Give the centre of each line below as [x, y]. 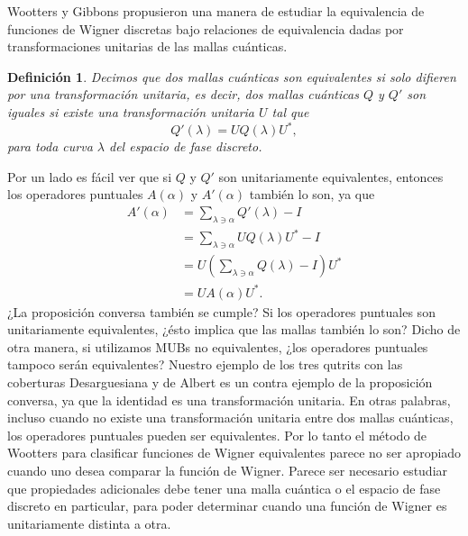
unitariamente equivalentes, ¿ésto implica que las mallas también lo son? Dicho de [234, 329]
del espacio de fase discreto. [186, 146]
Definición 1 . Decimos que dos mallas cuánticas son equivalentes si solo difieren [232, 76]
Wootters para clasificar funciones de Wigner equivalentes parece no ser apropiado [234, 453]
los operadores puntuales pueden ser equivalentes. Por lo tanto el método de [217, 435]
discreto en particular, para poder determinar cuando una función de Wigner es [227, 506]
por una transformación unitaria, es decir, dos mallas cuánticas [183, 94]
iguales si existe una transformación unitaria [131, 111]
